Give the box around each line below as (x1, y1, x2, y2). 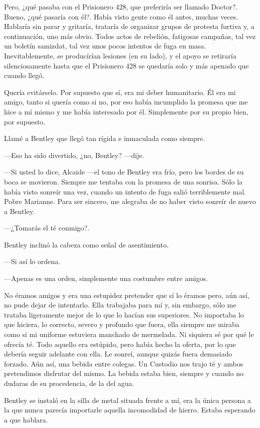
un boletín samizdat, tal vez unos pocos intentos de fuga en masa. (4, 40, 206, 51)
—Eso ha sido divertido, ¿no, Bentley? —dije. (4, 149, 144, 160)
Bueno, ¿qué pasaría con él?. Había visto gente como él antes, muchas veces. (4, 11, 238, 21)
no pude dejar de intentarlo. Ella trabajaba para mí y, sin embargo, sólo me (4, 299, 236, 310)
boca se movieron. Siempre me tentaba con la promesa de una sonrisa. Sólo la (4, 176, 243, 186)
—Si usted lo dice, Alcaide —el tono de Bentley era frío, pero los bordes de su (4, 166, 244, 177)
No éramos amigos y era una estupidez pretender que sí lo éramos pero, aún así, (4, 289, 249, 300)
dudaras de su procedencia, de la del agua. (4, 378, 134, 388)
